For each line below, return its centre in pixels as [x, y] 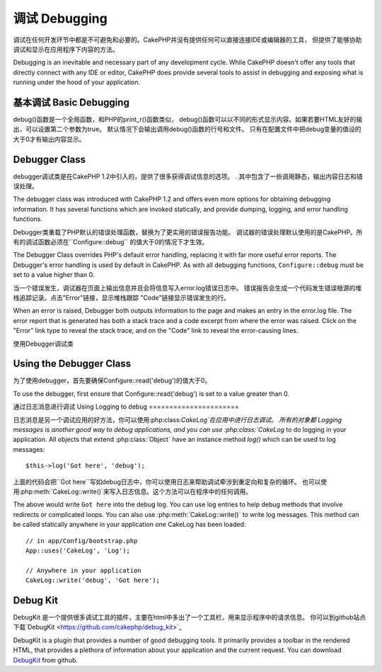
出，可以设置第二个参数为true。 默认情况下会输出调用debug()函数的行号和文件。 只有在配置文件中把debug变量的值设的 [187, 129]
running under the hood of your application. [77, 82]
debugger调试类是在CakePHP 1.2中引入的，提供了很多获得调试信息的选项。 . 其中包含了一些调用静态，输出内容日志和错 [188, 176]
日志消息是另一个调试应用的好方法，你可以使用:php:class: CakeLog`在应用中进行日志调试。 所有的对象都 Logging [178, 420]
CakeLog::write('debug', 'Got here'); [93, 580]
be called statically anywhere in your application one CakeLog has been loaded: [129, 525]
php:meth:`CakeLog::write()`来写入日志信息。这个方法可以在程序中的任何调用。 [137, 491]
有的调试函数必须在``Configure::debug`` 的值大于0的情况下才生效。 [111, 242]
